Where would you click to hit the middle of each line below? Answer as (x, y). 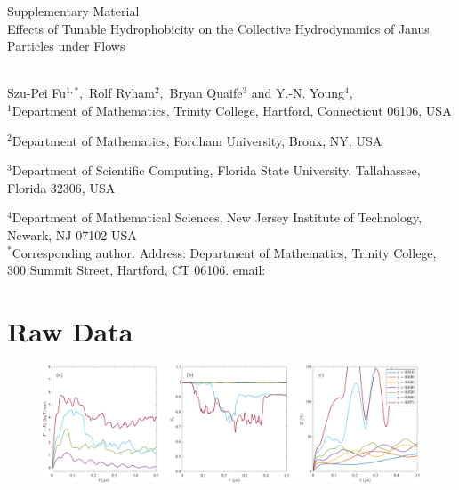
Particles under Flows (66, 46)
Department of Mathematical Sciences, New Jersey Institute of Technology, (217, 217)
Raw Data (70, 330)
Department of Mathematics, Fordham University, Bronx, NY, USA (197, 140)
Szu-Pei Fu (37, 93)
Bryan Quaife (206, 93)
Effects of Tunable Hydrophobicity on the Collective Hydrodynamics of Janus (218, 28)
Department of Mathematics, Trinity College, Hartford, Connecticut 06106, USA (232, 110)
